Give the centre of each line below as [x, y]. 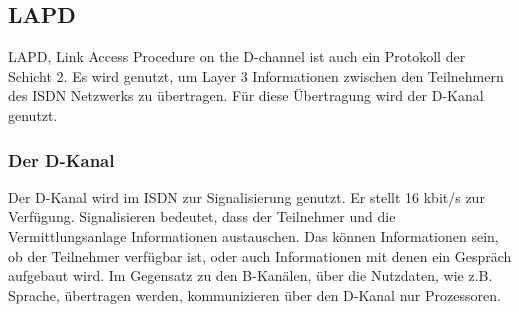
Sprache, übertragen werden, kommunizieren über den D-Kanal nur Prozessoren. [254, 294]
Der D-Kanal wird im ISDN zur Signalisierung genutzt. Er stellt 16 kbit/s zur [246, 196]
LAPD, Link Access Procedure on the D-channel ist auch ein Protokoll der [237, 56]
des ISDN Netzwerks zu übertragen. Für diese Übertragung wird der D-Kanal [246, 95]
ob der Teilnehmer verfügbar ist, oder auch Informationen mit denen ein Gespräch [260, 255]
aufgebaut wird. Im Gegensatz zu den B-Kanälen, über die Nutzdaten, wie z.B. [250, 275]
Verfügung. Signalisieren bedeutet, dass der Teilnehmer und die [202, 216]
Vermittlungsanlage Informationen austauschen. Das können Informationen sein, [253, 235]
